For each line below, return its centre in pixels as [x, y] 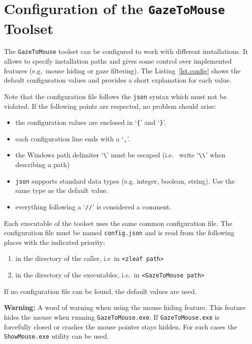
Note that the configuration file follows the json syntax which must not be [115, 96]
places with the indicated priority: [54, 242]
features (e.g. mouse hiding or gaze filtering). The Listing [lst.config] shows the [122, 70]
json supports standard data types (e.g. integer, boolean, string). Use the [125, 181]
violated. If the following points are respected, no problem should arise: [110, 106]
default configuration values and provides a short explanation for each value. [118, 80]
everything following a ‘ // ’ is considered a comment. [93, 206]
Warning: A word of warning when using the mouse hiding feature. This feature [125, 307]
